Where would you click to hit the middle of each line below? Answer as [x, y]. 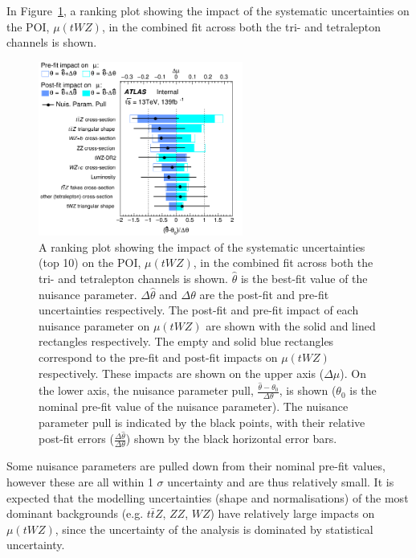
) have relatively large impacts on [292, 513]
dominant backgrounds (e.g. [75, 513]
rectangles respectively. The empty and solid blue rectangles [186, 341]
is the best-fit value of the [304, 278]
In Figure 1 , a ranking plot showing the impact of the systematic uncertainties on [208, 10]
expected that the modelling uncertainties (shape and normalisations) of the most [208, 497]
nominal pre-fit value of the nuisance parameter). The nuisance [194, 406]
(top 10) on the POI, [90, 263]
